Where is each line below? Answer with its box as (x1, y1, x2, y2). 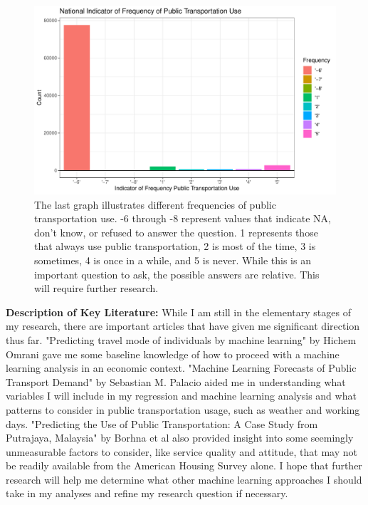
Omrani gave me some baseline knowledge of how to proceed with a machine (6, 346, 340, 361)
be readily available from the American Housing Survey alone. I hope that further (6, 458, 362, 473)
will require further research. (34, 281, 159, 296)
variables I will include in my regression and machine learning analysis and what (6, 388, 357, 403)
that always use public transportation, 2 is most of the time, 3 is (34, 239, 316, 254)
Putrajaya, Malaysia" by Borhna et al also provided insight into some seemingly (6, 430, 354, 445)
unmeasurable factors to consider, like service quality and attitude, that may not (6, 444, 357, 459)
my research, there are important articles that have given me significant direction (6, 318, 360, 333)
